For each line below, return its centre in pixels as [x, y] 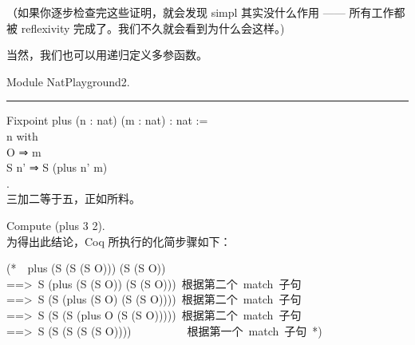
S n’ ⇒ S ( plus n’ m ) [57, 167]
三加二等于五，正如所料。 [73, 198]
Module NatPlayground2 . [68, 81]
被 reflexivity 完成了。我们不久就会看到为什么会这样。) [146, 28]
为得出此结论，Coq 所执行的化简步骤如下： [119, 241]
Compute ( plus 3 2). [56, 225]
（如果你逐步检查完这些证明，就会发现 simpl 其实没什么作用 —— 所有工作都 [206, 12]
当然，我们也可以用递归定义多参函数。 [107, 55]
